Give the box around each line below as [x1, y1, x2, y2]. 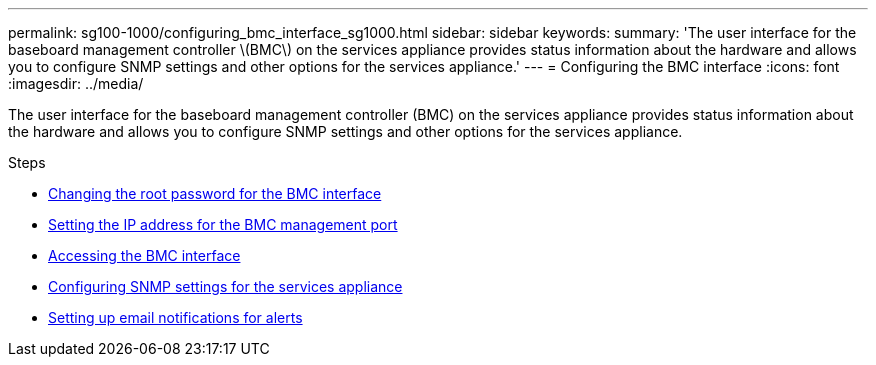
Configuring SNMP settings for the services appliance [48, 278, 403, 295]
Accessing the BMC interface [48, 247, 241, 264]
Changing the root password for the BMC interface [48, 185, 382, 202]
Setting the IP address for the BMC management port [48, 216, 398, 233]
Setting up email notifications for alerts [48, 309, 303, 326]
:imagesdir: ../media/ [8, 75, 144, 92]
